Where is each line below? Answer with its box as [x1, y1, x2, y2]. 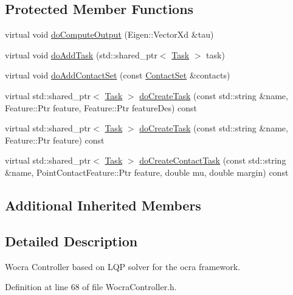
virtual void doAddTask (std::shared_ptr [5, 48, 157, 61]
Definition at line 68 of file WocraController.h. [5, 280, 177, 293]
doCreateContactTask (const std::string [139, 154, 286, 167]
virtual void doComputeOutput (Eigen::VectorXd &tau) [5, 28, 214, 41]
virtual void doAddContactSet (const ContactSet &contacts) [5, 69, 230, 82]
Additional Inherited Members [5, 195, 201, 214]
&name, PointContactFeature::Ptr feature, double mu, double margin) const [5, 165, 289, 178]
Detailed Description [5, 231, 138, 250]
